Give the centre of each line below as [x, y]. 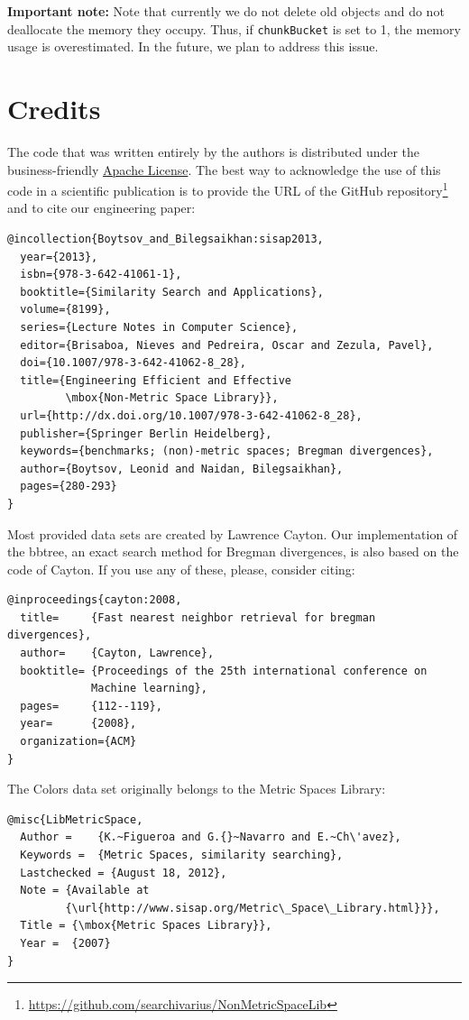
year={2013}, [59, 257]
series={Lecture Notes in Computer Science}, [159, 327]
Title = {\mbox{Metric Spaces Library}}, [146, 926]
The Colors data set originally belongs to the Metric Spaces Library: [197, 789]
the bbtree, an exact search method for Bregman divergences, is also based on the [233, 551]
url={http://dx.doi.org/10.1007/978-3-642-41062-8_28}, [191, 415]
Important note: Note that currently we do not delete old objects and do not [226, 11]
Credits [54, 109]
